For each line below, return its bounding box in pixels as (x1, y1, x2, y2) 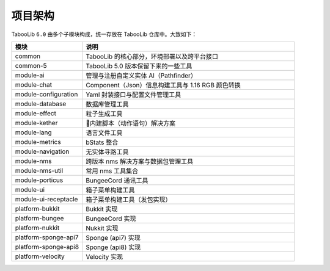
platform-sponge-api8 (15, 242, 79, 251)
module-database (15, 99, 67, 108)
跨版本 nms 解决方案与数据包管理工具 (86, 157, 194, 165)
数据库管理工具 (86, 99, 129, 108)
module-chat (15, 80, 52, 89)
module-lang (15, 128, 52, 137)
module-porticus (15, 176, 64, 184)
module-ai (15, 71, 45, 79)
